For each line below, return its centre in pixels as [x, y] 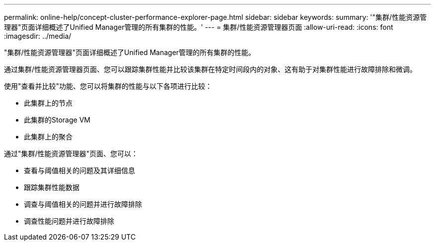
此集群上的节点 [48, 103]
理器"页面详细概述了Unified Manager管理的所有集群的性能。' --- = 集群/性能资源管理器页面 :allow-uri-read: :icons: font [199, 27]
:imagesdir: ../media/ [38, 36]
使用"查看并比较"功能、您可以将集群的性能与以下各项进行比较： [108, 86]
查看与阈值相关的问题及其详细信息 [79, 170]
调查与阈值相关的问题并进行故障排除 [83, 204]
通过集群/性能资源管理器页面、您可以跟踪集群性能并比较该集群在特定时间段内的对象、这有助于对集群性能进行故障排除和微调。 [211, 69]
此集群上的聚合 [48, 137]
